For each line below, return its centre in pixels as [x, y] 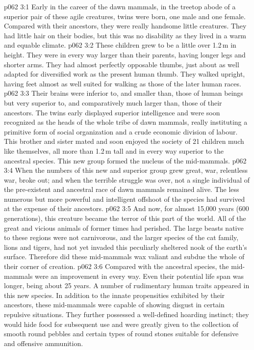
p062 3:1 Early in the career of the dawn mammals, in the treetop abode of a [120, 6]
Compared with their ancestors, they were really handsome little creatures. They [125, 26]
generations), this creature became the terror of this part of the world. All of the [125, 218]
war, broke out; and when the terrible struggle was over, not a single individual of [127, 179]
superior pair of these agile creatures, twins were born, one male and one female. [125, 16]
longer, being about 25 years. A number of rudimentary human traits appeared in [127, 285]
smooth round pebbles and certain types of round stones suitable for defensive [121, 334]
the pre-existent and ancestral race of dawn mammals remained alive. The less [122, 189]
